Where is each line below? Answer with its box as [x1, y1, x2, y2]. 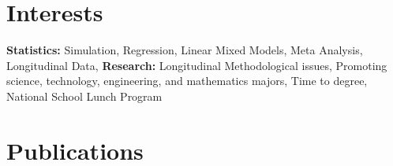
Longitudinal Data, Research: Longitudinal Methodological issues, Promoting [6, 57, 387, 73]
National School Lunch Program [6, 87, 163, 104]
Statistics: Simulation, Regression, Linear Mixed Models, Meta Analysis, [6, 42, 363, 58]
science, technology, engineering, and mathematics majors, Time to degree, [6, 72, 368, 89]
